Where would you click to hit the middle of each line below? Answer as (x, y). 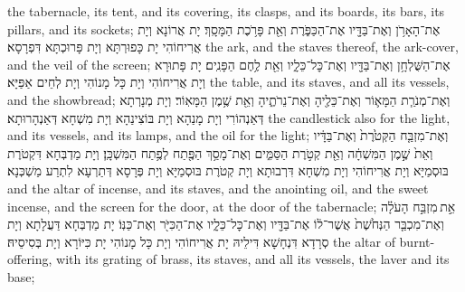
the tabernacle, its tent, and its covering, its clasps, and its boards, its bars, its (226, 11)
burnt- (417, 241)
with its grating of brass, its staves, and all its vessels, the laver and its (253, 259)
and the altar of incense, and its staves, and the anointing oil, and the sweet (218, 188)
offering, (30, 259)
